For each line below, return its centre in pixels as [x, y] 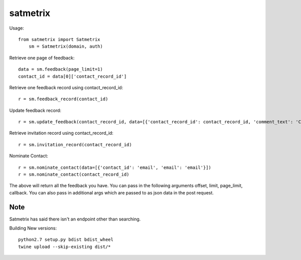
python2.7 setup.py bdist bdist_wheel [66, 240]
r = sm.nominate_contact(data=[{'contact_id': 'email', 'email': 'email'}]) [115, 167]
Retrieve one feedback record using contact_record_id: [66, 87]
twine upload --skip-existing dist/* [65, 246]
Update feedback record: [35, 110]
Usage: [17, 28]
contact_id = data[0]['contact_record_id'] [72, 76]
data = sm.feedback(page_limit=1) [60, 69]
